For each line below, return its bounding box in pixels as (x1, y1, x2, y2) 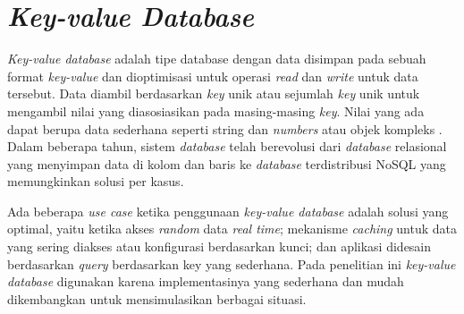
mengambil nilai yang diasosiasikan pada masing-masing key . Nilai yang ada (7, 101, 425, 120)
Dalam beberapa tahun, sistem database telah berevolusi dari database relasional (7, 137, 447, 156)
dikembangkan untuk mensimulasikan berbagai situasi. (7, 289, 307, 308)
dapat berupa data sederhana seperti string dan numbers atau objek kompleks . (7, 119, 443, 138)
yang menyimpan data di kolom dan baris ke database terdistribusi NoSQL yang (7, 154, 446, 173)
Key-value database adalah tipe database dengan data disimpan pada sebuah (7, 49, 426, 68)
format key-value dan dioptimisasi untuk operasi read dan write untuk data (7, 66, 418, 85)
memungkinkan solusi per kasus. (7, 172, 184, 191)
